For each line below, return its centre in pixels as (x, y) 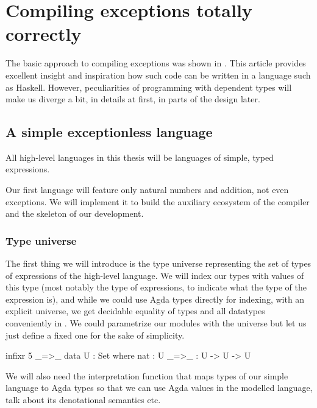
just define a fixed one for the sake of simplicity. (95, 335)
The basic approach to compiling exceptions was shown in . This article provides (156, 63)
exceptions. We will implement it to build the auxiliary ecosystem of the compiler (158, 201)
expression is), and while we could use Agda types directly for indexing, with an (155, 299)
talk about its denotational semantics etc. (83, 400)
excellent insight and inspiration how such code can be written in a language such (158, 75)
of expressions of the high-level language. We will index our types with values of (155, 275)
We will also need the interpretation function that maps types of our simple (147, 375)
